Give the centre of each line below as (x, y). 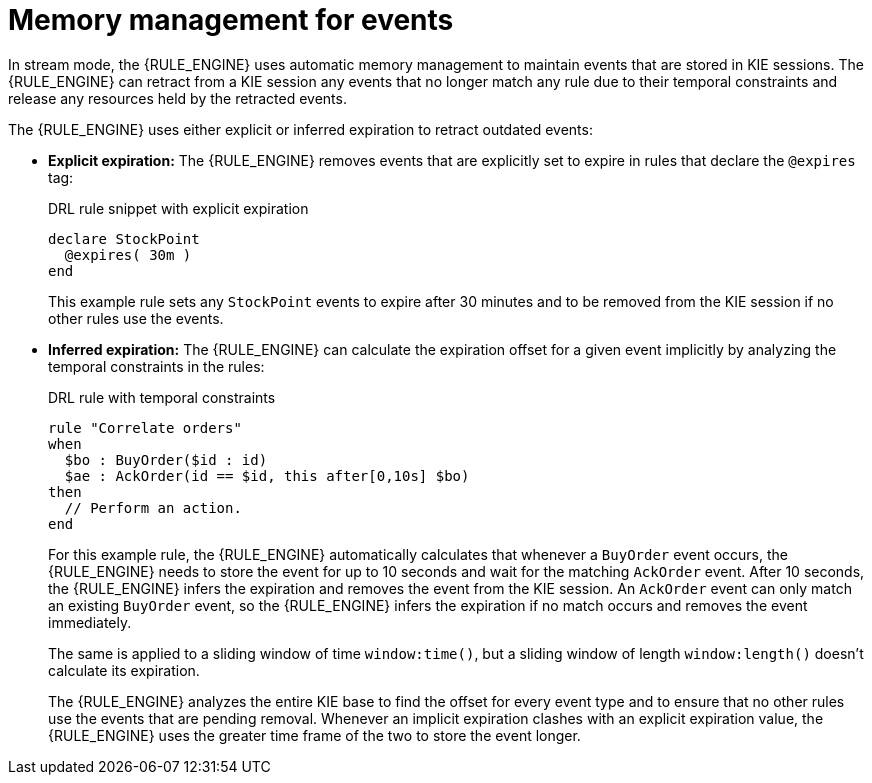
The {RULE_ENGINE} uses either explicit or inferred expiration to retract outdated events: (300, 129)
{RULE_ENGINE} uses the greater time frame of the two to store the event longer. (314, 735)
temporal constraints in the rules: (156, 366)
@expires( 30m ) (128, 254)
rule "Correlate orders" (145, 427)
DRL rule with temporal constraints (162, 397)
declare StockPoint (124, 238)
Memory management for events (231, 20)
